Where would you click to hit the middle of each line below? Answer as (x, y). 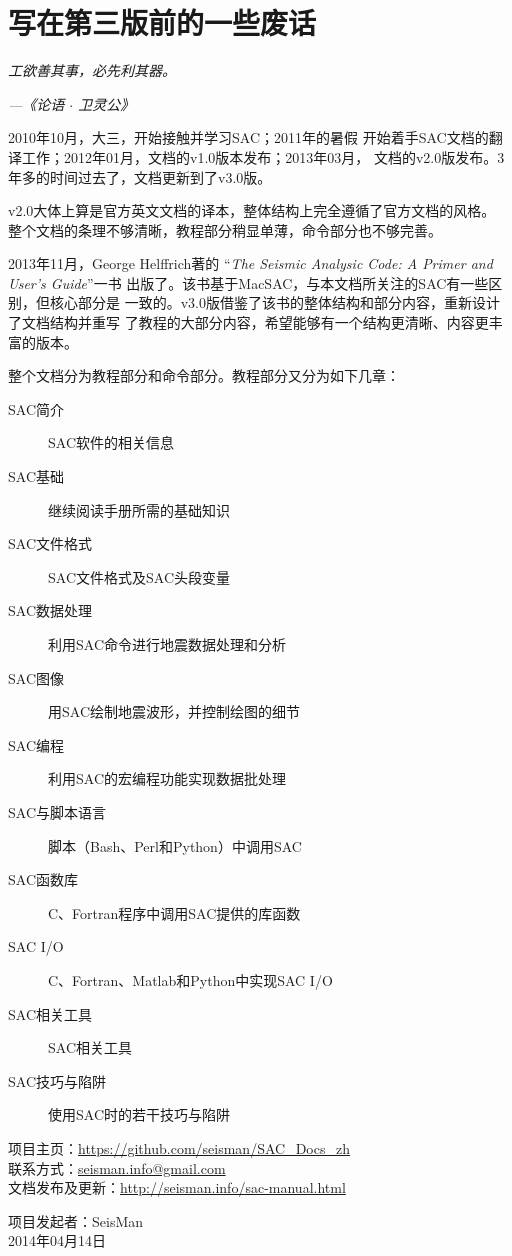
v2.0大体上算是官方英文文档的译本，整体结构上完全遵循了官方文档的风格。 (252, 210)
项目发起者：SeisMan (76, 1220)
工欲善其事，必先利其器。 (92, 70)
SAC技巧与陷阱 (57, 1080)
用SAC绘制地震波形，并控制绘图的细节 (174, 711)
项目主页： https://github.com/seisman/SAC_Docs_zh (179, 1147)
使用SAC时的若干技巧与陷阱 (139, 1114)
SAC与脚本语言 (57, 811)
